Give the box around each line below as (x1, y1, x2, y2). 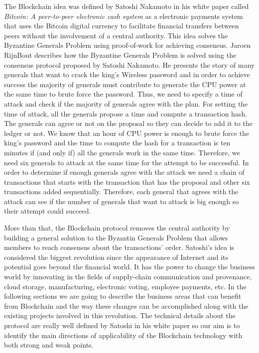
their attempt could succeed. (4, 206, 91, 216)
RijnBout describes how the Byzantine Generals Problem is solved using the (4, 49, 237, 60)
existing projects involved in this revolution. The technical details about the (4, 310, 236, 321)
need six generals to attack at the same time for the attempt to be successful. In (4, 157, 249, 167)
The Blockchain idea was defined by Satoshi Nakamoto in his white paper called (4, 1, 249, 11)
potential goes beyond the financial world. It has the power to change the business (4, 261, 255, 272)
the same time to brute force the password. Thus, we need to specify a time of (4, 89, 243, 99)
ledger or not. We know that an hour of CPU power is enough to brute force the (4, 127, 250, 138)
